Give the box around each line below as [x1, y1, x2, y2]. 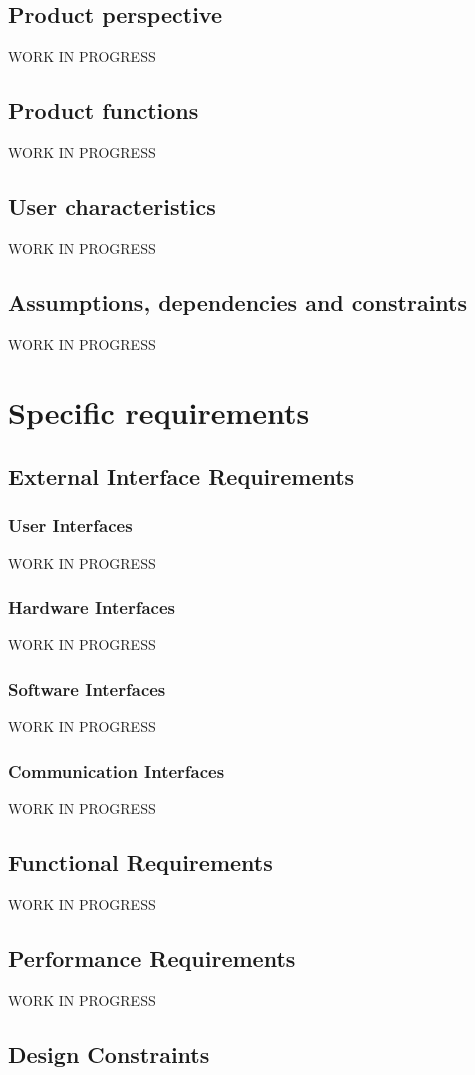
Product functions [8, 95, 199, 126]
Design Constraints [8, 1038, 210, 1069]
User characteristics [8, 190, 216, 221]
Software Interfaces [8, 676, 166, 701]
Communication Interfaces [8, 758, 225, 783]
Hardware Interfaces [8, 595, 175, 620]
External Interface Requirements [8, 460, 355, 491]
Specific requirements [8, 392, 310, 433]
